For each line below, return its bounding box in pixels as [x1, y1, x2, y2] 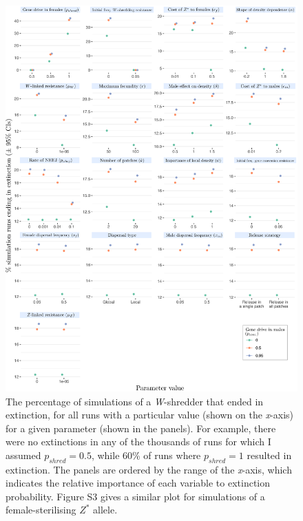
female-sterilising [6, 502, 76, 517]
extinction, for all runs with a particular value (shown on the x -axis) [6, 407, 293, 422]
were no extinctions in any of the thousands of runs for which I [6, 434, 271, 449]
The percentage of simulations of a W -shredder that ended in [6, 394, 264, 408]
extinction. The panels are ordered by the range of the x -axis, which [6, 462, 292, 476]
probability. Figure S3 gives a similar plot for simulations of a [6, 489, 265, 503]
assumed [6, 447, 41, 462]
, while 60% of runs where [91, 447, 201, 462]
